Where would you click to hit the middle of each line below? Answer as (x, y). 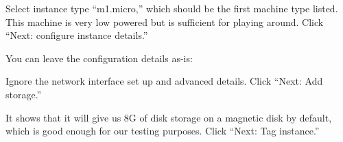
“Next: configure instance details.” (77, 35)
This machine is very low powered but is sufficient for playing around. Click (165, 22)
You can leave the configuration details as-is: (99, 58)
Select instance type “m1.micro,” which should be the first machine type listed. (172, 8)
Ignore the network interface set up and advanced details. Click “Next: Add (164, 81)
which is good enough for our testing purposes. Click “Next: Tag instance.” (163, 131)
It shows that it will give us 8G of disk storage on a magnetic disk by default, (169, 117)
